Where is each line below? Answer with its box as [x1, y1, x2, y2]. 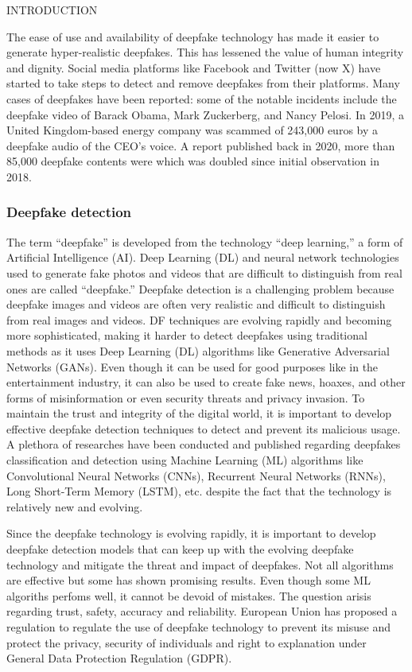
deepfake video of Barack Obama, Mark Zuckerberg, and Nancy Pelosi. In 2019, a [6, 106, 404, 122]
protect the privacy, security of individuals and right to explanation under [6, 634, 367, 651]
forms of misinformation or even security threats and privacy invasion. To [6, 389, 365, 406]
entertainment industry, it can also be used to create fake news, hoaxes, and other [6, 374, 406, 390]
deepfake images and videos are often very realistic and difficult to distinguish [6, 296, 386, 313]
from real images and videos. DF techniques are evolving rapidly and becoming [6, 311, 392, 328]
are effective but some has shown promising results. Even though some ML [6, 572, 371, 588]
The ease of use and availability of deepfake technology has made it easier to [6, 28, 379, 45]
